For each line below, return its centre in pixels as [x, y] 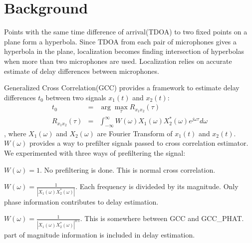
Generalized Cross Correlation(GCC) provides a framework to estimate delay [122, 88]
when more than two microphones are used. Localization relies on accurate [118, 61]
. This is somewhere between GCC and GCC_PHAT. [162, 218]
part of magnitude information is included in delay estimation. [100, 235]
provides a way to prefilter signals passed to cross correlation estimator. [139, 143]
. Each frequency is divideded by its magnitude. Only [157, 186]
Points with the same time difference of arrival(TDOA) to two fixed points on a [126, 32]
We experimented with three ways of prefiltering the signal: [95, 153]
